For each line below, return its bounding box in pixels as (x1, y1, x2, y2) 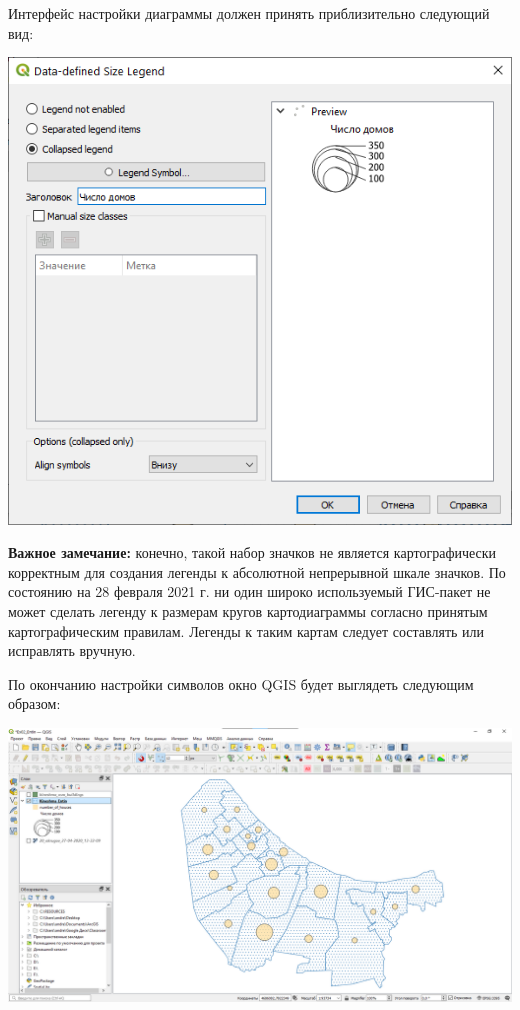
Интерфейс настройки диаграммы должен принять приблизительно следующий (8, 3, 490, 23)
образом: (8, 693, 61, 714)
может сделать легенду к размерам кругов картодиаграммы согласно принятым (8, 601, 488, 622)
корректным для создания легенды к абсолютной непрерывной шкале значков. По (8, 561, 506, 582)
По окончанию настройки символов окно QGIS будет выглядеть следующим (8, 673, 474, 694)
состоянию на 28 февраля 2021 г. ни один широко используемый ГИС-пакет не (8, 581, 491, 602)
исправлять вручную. (8, 640, 136, 661)
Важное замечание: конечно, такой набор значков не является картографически (8, 542, 497, 563)
